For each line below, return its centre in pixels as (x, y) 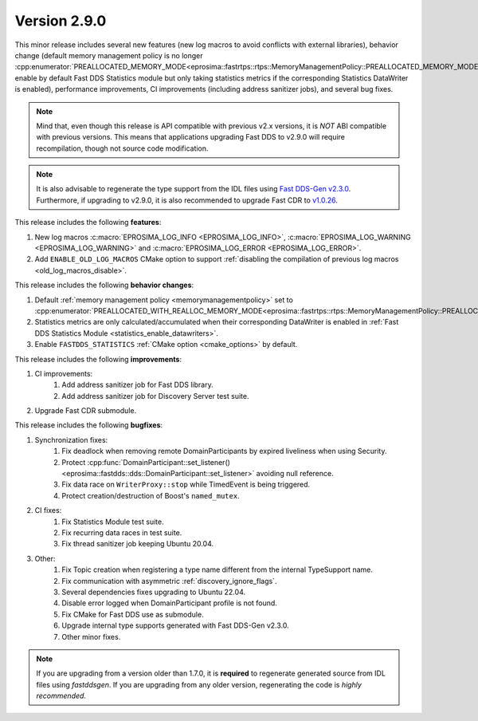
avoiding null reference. (295, 474)
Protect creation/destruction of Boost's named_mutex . (151, 495)
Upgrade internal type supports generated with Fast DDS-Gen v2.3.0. (176, 625)
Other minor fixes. (91, 636)
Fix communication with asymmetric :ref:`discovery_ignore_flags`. (169, 581)
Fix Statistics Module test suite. (113, 522)
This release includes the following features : (88, 223)
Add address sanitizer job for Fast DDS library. (138, 385)
